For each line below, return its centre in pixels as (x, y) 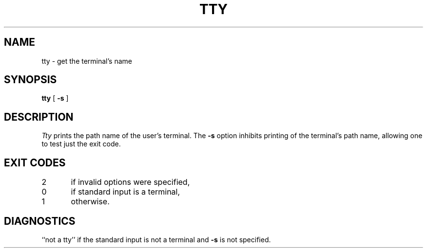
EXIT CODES (35, 162)
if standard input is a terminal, (126, 192)
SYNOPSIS (30, 80)
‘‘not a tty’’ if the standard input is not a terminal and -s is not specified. (156, 239)
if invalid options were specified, (130, 182)
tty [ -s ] (55, 98)
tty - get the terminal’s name (87, 61)
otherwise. (90, 202)
